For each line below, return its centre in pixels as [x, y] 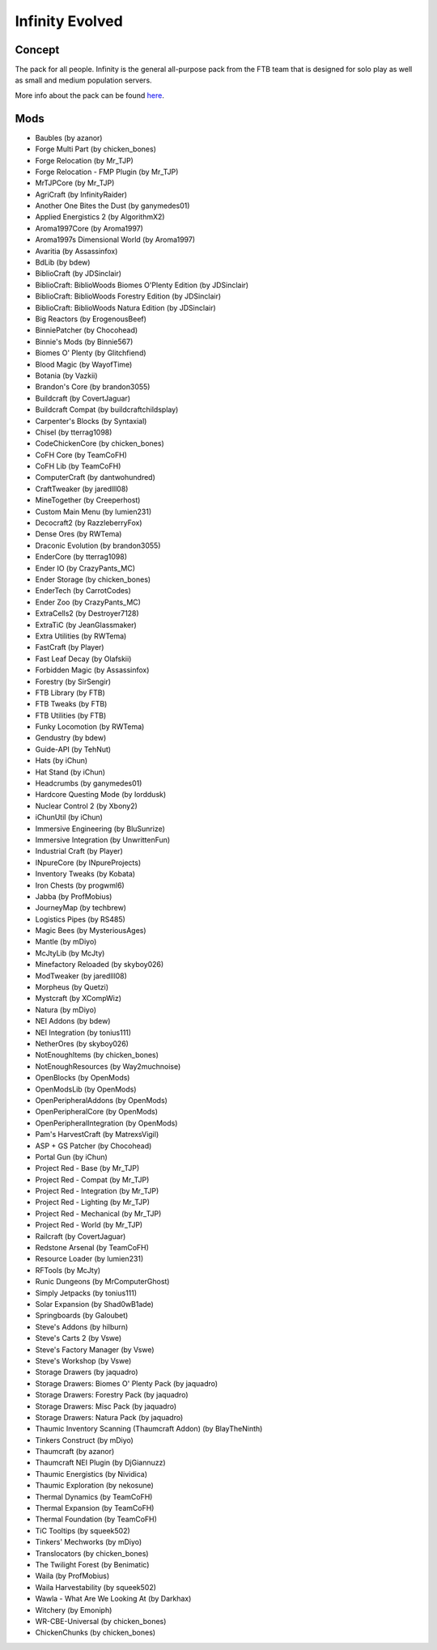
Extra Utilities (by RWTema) [81, 636]
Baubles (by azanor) [69, 138]
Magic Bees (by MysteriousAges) [91, 931]
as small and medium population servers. [84, 80]
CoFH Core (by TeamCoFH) [81, 455]
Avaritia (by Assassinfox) [76, 251]
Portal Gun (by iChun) [72, 1156]
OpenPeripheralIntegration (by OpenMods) [106, 1123]
